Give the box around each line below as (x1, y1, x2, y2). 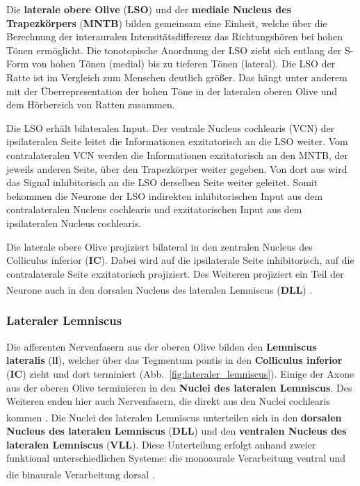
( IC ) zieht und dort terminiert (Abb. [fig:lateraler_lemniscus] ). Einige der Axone (6, 366, 354, 380)
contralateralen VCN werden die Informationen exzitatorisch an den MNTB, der (6, 147, 349, 162)
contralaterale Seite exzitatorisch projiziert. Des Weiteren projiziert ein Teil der (6, 266, 344, 280)
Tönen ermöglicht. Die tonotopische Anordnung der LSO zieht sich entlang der (6, 42, 342, 57)
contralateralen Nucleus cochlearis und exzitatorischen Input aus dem (6, 202, 302, 217)
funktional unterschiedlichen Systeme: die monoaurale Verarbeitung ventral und (6, 451, 346, 465)
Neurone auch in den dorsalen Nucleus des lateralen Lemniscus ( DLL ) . (6, 282, 313, 296)
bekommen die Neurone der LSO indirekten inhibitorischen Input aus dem (6, 188, 323, 203)
